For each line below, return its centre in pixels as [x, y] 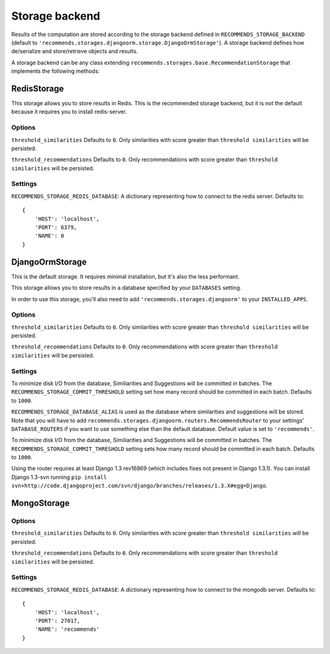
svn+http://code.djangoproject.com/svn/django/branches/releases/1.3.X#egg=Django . [139, 486]
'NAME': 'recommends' [67, 630]
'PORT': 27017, [57, 621]
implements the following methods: [56, 71]
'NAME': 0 [49, 236]
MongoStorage [41, 503]
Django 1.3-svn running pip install [59, 477]
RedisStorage [38, 88]
